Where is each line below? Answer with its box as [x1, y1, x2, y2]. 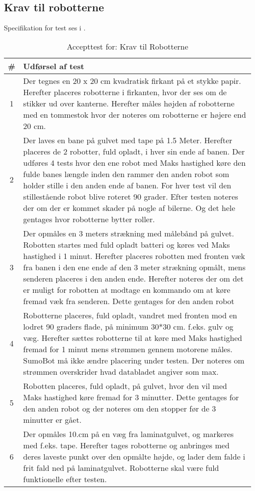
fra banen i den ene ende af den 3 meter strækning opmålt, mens [23, 261, 246, 273]
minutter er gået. [23, 413, 82, 425]
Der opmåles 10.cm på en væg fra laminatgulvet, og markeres [23, 428, 234, 439]
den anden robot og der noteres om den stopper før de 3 [23, 402, 216, 414]
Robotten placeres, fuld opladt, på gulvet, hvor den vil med [23, 380, 227, 391]
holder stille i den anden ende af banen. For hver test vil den [23, 179, 231, 191]
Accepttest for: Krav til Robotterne [67, 40, 188, 52]
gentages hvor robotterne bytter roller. [23, 213, 155, 225]
